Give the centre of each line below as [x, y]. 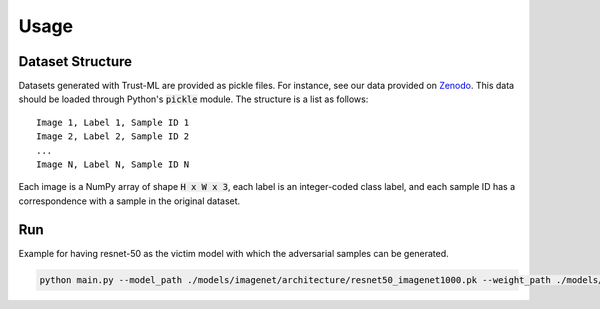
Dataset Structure [75, 61]
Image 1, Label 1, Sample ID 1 [113, 122]
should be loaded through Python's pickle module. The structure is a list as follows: [193, 99]
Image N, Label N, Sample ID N [113, 164]
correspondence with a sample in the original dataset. [129, 201]
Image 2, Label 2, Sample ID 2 [113, 136]
